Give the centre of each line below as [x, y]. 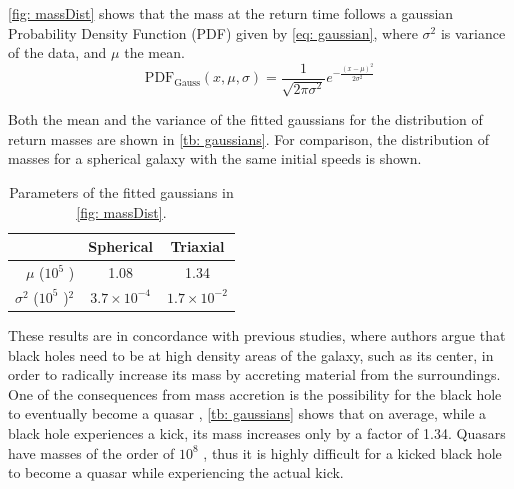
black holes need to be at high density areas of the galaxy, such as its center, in [251, 354]
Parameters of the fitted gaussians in [121, 192]
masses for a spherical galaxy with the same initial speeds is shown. [215, 158]
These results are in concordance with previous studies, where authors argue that [257, 334]
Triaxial [197, 246]
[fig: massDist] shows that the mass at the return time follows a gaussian [231, 13]
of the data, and [57, 52]
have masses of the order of [91, 452]
